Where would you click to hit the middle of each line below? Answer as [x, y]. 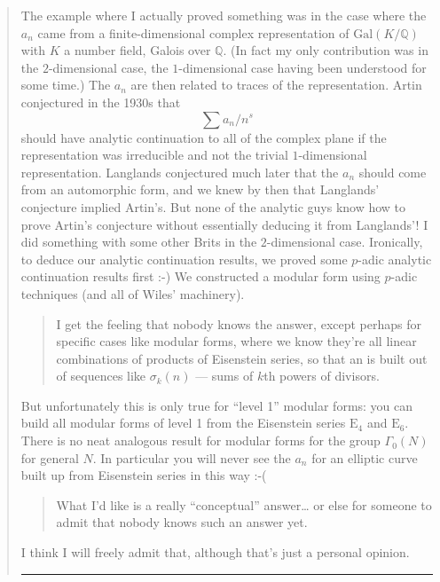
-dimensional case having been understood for [302, 67]
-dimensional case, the [108, 67]
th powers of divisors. [322, 376]
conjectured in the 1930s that [101, 102]
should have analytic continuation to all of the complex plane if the [204, 137]
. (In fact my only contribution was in [326, 50]
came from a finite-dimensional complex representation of [193, 32]
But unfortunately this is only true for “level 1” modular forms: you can [217, 405]
